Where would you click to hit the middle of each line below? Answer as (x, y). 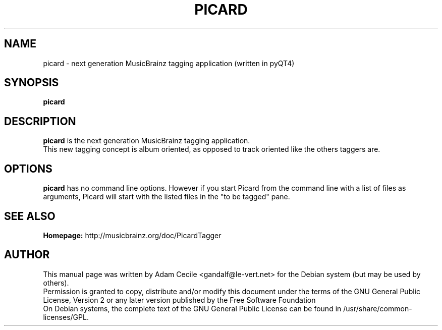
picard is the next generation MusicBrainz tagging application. (147, 141)
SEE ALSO (30, 216)
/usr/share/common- (378, 308)
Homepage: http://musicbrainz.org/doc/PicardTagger (132, 235)
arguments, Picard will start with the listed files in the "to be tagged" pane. (167, 197)
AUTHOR (27, 255)
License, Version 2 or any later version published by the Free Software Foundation (179, 300)
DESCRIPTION (40, 121)
